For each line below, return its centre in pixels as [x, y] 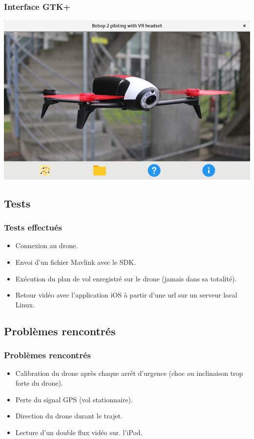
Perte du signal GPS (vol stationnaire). [74, 399]
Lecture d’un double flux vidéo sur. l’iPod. [79, 432]
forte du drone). [39, 383]
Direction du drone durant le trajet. [69, 416]
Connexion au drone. [47, 245]
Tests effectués [33, 227]
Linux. [25, 304]
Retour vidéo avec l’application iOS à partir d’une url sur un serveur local [126, 295]
